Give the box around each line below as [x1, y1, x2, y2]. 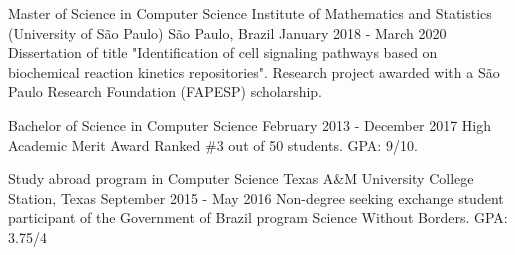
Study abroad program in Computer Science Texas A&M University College [8, 168, 474, 189]
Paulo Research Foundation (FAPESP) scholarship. [8, 81, 323, 102]
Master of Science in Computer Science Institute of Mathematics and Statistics [8, 3, 492, 23]
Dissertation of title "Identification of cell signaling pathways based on [8, 42, 438, 63]
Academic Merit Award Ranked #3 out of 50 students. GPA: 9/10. [8, 134, 418, 155]
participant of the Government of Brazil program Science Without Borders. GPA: [8, 207, 508, 228]
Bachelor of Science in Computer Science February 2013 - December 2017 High [8, 114, 491, 135]
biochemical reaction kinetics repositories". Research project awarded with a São [8, 61, 500, 82]
